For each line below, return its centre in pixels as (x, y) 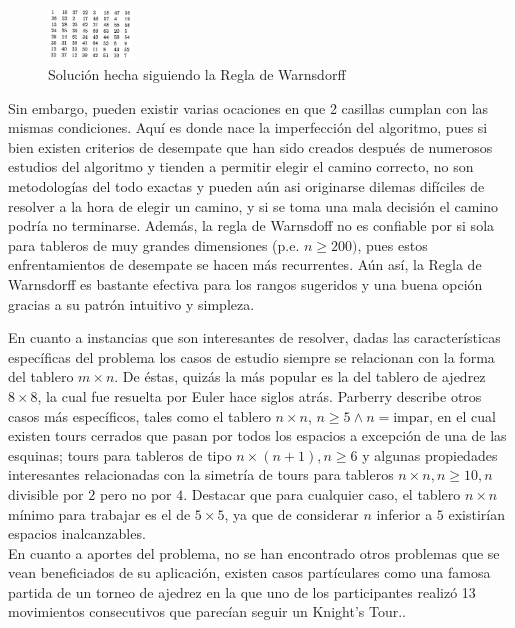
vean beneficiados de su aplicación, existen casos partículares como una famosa (249, 572)
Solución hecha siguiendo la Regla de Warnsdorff (197, 74)
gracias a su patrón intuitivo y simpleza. (131, 303)
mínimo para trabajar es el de (99, 513)
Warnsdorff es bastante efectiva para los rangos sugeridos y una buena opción (245, 283)
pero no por (135, 493)
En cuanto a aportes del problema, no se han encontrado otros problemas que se (254, 552)
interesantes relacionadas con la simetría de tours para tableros (201, 474)
